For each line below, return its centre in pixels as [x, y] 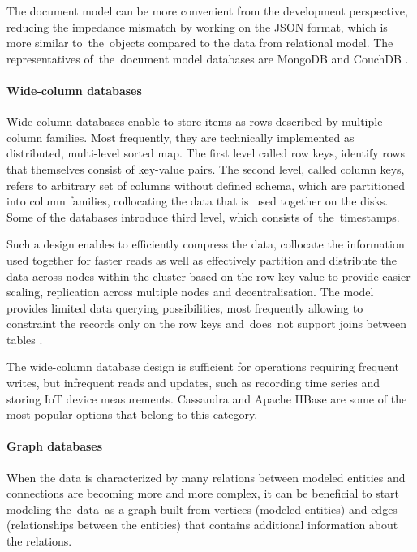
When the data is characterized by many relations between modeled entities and [206, 477]
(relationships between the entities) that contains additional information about [202, 525]
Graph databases [55, 446]
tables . [25, 339]
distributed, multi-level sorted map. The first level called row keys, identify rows [206, 153]
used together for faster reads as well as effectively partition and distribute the [202, 259]
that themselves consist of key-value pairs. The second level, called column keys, [206, 168]
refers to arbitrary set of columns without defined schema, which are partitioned [206, 185]
